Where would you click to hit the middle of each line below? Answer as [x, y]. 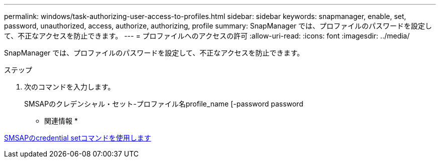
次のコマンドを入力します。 [70, 87]
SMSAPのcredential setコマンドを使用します [78, 138]
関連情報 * [61, 121]
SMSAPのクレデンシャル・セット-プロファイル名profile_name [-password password [164, 104]
